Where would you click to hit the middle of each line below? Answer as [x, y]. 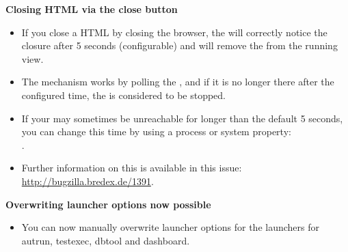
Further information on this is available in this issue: [132, 168]
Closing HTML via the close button [92, 9]
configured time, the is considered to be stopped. [123, 95]
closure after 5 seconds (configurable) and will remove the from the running [179, 45]
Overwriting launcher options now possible [108, 204]
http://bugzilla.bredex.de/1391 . [88, 181]
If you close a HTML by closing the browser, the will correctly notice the [174, 32]
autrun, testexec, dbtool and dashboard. [106, 240]
